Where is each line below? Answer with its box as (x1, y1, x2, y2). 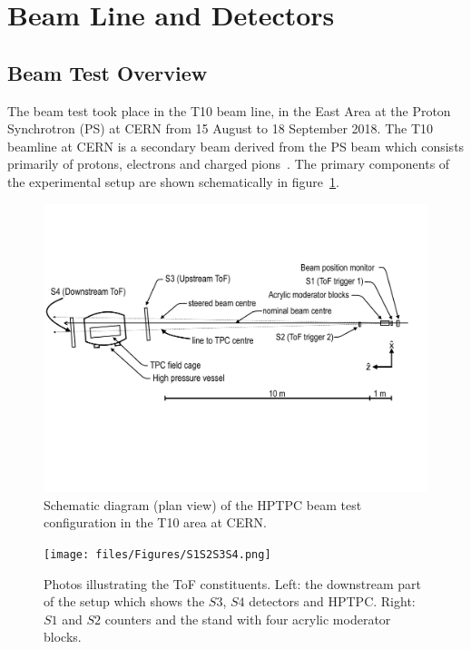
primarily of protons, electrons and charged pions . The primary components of (7, 154, 450, 173)
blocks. (44, 627, 82, 646)
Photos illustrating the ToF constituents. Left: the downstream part (44, 574, 422, 593)
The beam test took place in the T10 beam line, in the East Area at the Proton (7, 101, 451, 120)
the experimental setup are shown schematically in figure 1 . (7, 172, 339, 191)
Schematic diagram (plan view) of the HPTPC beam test (44, 495, 362, 514)
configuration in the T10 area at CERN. (44, 513, 267, 532)
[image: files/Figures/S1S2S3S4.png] (44, 547, 271, 561)
